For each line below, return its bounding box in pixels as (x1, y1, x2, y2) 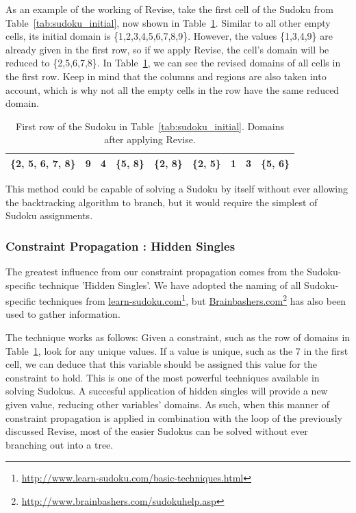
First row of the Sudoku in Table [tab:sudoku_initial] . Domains (16, 118, 285, 133)
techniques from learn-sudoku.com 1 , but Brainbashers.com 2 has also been (38, 292, 346, 308)
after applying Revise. (104, 132, 196, 147)
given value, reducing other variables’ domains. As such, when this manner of (5, 397, 330, 412)
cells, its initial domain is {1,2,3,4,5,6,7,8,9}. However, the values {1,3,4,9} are (5, 29, 333, 43)
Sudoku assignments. (5, 208, 93, 223)
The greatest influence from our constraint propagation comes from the (5, 264, 304, 279)
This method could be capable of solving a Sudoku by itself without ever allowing (5, 182, 348, 196)
